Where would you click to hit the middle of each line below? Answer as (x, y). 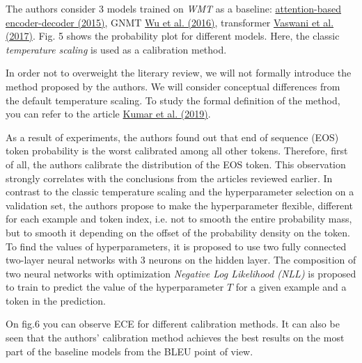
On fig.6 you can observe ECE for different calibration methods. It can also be (173, 324)
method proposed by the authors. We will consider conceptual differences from (173, 86)
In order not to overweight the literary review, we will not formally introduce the (179, 73)
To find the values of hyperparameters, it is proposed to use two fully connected (176, 246)
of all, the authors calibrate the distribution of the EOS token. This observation (176, 164)
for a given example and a (291, 287)
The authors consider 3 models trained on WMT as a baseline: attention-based (174, 8)
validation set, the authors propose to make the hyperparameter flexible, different (180, 205)
